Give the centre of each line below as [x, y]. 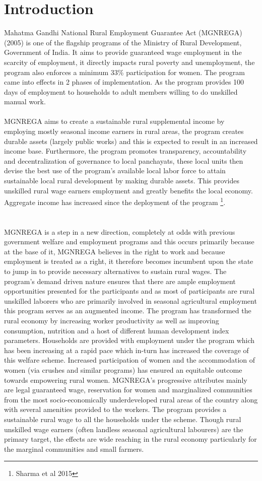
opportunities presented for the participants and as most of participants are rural [129, 291]
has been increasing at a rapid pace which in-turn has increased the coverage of [126, 350]
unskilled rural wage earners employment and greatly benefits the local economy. [128, 190]
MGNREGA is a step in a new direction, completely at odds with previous [120, 231]
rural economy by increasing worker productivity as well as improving [112, 320]
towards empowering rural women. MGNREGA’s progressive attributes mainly [126, 380]
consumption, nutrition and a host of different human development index [117, 330]
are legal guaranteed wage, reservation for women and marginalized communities [128, 390]
